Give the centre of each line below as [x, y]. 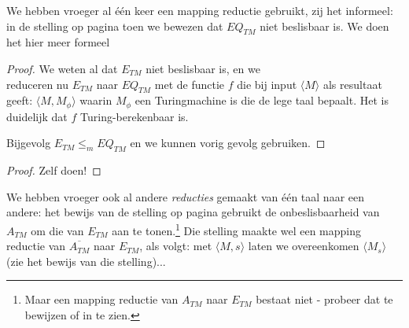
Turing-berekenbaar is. [134, 116]
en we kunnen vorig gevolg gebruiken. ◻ [228, 143]
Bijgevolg [29, 143]
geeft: [20, 100]
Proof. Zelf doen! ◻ [54, 170]
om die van [57, 230]
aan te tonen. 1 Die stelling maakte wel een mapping [236, 229]
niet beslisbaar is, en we [203, 68]
